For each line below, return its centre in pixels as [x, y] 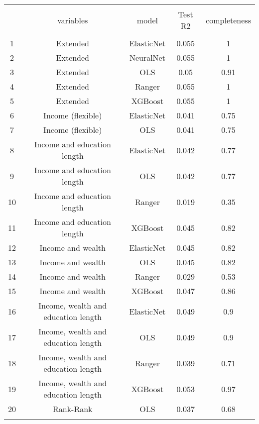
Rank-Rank [72, 409]
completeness [228, 20]
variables [73, 20]
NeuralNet [147, 57]
